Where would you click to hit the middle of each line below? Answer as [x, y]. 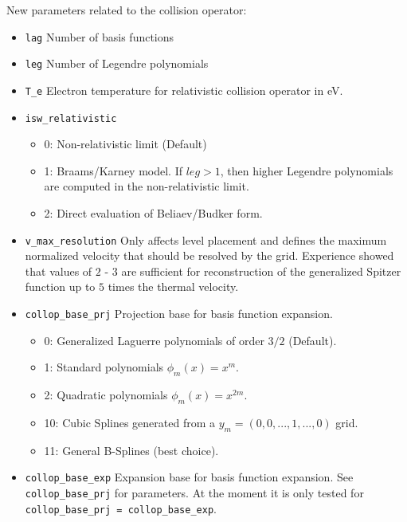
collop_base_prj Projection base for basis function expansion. [179, 314]
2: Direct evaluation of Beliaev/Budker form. [153, 213]
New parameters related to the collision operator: [127, 10]
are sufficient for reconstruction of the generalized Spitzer [261, 271]
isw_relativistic [71, 118]
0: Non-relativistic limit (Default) [125, 144]
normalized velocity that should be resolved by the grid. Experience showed [209, 255]
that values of [59, 271]
